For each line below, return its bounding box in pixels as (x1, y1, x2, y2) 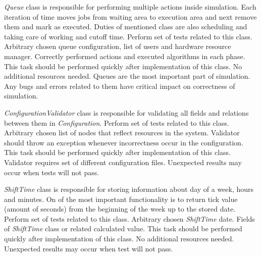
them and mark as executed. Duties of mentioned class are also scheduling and (4, 21, 247, 32)
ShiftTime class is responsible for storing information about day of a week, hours (4, 184, 254, 194)
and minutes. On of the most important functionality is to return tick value (4, 193, 238, 204)
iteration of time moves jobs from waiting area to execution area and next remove (4, 11, 257, 22)
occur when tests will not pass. (4, 167, 99, 177)
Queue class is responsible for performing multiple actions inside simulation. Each (4, 2, 256, 12)
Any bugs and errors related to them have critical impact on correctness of (4, 80, 235, 91)
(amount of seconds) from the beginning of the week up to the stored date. (4, 203, 236, 214)
